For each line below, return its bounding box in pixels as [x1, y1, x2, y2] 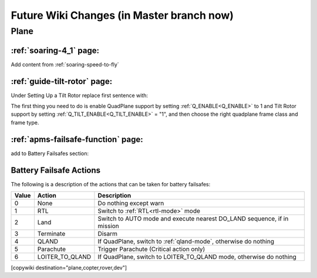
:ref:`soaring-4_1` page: [11, 45, 100, 55]
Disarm [97, 230, 117, 237]
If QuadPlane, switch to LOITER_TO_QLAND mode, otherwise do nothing [97, 253, 296, 261]
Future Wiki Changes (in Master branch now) [11, 9, 234, 22]
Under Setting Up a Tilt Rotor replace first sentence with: [11, 92, 149, 99]
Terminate [37, 230, 66, 237]
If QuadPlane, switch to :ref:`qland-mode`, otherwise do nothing [97, 237, 274, 245]
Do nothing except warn [97, 199, 164, 207]
